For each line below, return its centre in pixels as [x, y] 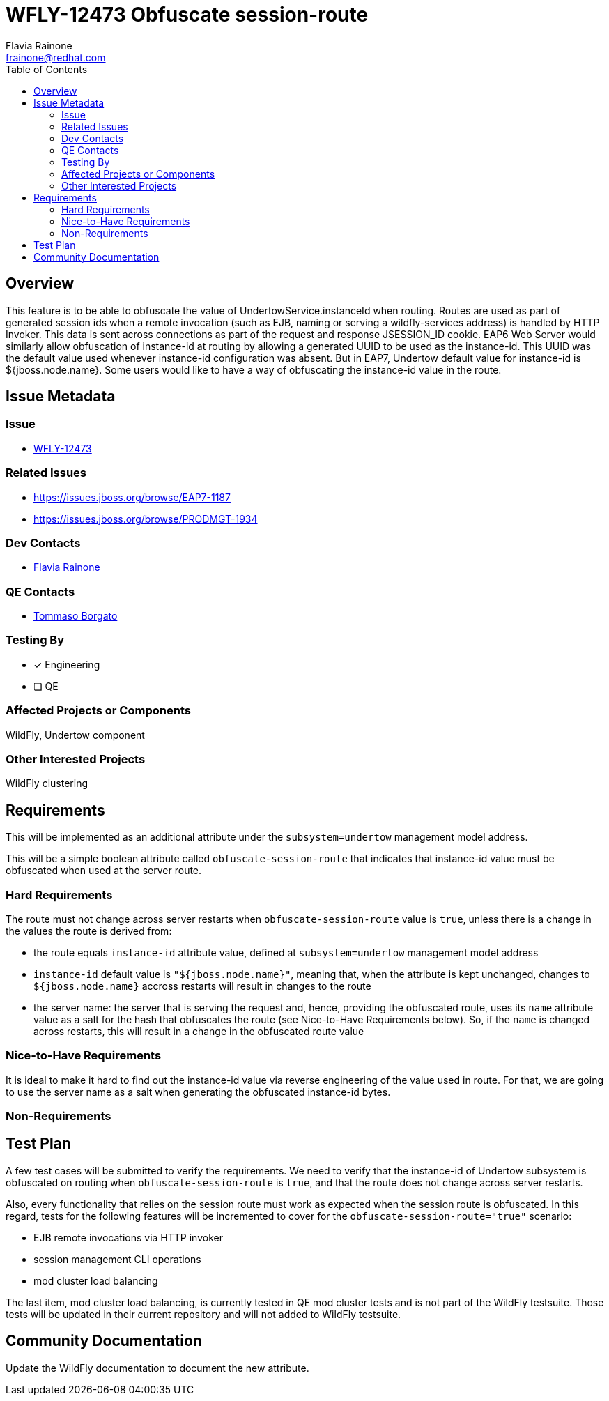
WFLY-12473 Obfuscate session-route [187, 15]
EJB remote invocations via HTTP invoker [128, 1237]
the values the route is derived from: [89, 931]
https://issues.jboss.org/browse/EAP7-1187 [132, 497]
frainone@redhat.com [56, 57]
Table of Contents [47, 69]
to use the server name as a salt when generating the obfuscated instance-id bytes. [198, 1092]
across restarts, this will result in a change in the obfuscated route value [199, 1031]
